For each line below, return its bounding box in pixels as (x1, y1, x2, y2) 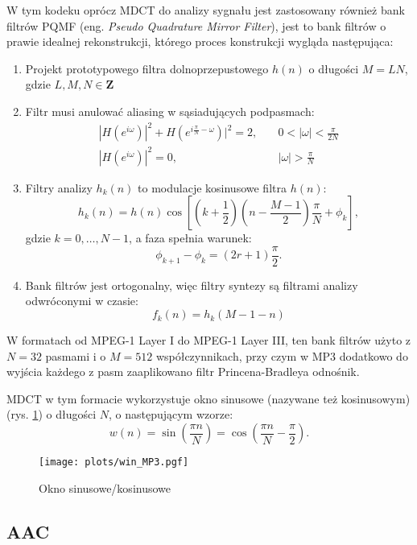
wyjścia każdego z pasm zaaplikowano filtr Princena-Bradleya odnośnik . (6, 363, 360, 380)
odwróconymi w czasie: (25, 292, 138, 309)
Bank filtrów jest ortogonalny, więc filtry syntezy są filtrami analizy (25, 276, 358, 293)
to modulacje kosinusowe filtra (138, 179, 287, 196)
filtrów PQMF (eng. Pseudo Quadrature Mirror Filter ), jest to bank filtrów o (6, 17, 386, 34)
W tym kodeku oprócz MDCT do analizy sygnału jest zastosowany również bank (6, 2, 405, 18)
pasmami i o (45, 347, 106, 364)
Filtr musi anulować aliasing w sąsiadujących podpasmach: (25, 102, 315, 119)
